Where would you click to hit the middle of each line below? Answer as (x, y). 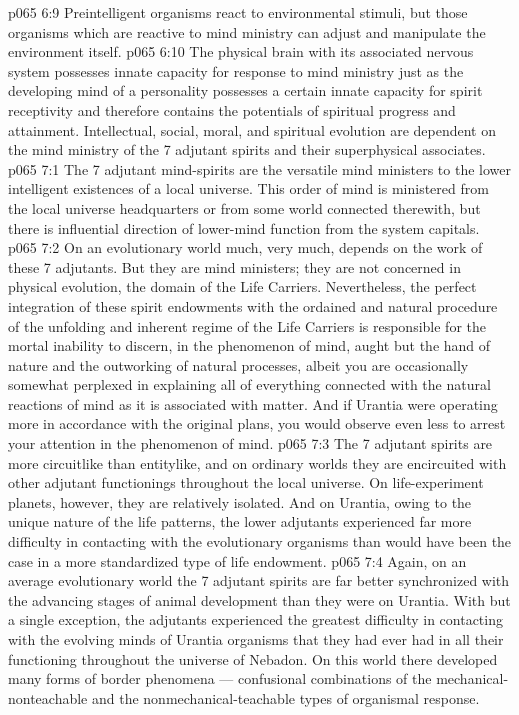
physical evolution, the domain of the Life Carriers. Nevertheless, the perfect (242, 286)
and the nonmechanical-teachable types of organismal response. (285, 697)
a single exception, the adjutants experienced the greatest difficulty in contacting (255, 619)
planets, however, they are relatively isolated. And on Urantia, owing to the (240, 501)
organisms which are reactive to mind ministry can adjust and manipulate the (247, 31)
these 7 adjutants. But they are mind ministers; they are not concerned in (234, 266)
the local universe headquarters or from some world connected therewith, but (244, 207)
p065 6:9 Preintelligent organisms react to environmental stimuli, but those (238, 12)
